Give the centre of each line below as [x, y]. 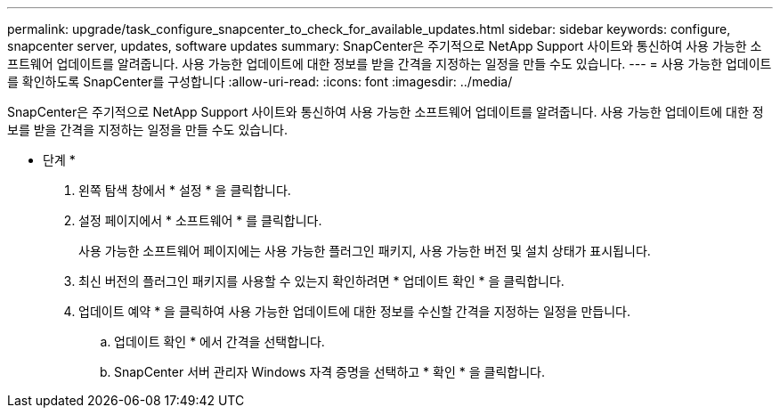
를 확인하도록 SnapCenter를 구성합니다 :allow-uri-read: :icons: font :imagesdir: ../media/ [260, 81]
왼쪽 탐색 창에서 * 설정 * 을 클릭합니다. [185, 190]
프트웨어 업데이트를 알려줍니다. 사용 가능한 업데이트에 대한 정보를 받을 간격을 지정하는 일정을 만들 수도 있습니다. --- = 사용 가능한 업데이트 [390, 64]
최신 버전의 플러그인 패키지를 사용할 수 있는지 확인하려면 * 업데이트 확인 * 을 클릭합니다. [321, 281]
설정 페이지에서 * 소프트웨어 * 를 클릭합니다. [200, 220]
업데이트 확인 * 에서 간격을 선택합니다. [219, 342]
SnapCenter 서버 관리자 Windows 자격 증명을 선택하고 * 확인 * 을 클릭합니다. [329, 372]
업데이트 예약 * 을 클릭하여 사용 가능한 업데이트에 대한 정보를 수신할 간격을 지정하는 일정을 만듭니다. [355, 311]
